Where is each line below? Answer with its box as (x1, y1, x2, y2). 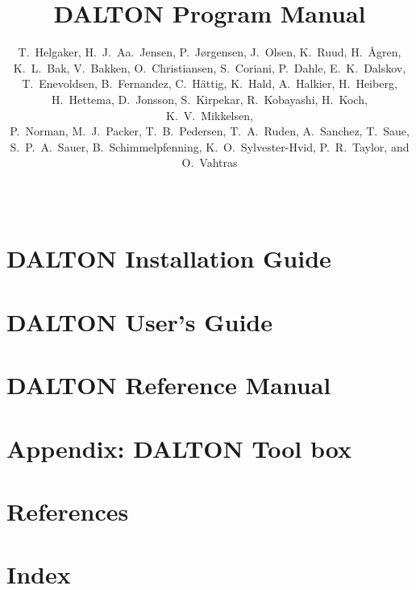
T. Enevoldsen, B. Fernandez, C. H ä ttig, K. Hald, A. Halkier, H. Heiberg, (22, 75, 397, 92)
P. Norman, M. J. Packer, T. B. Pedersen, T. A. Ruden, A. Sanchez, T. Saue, (10, 123, 410, 139)
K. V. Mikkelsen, (166, 106, 253, 123)
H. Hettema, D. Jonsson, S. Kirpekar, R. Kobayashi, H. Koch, (52, 90, 368, 107)
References (6, 494, 129, 527)
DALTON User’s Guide (6, 305, 273, 338)
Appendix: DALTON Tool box (6, 431, 352, 464)
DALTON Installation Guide (6, 242, 331, 275)
